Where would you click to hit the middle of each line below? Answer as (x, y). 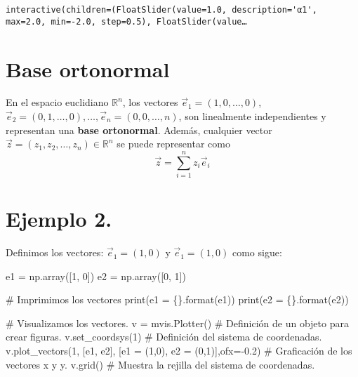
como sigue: (257, 252)
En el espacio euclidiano (57, 102)
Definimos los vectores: (55, 252)
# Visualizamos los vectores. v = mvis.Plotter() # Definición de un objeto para (177, 323)
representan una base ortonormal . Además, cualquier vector (139, 130)
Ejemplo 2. (59, 219)
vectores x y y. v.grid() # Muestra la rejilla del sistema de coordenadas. (160, 364)
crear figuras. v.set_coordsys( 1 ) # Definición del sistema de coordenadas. (164, 337)
